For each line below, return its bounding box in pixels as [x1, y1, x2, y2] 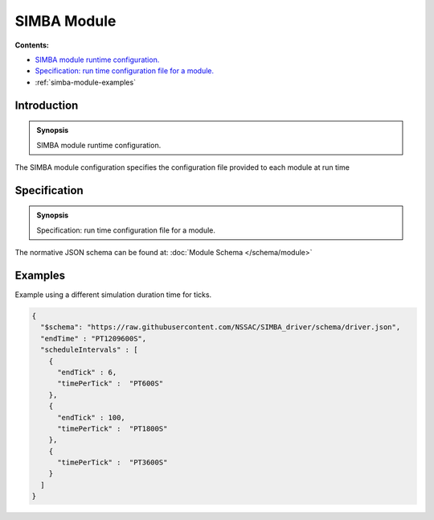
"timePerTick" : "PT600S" [57, 379, 164, 388]
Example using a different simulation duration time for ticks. [14, 290, 212, 299]
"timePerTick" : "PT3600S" [57, 458, 168, 467]
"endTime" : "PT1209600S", [40, 334, 147, 343]
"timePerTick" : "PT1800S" [57, 423, 168, 433]
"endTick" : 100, [57, 413, 126, 422]
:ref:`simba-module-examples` [35, 77, 137, 87]
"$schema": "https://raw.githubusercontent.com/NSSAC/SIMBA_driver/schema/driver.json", [40, 323, 401, 332]
